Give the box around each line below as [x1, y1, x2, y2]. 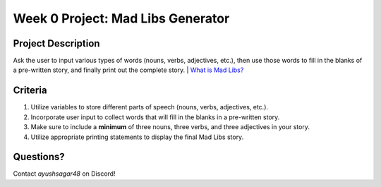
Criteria [13, 85, 47, 97]
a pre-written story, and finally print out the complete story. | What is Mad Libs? [13, 66, 244, 74]
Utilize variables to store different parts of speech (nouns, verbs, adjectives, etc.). [30, 103, 268, 111]
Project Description [13, 37, 100, 49]
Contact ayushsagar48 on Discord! [13, 169, 116, 178]
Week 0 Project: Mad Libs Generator [13, 11, 230, 26]
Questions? [13, 151, 65, 163]
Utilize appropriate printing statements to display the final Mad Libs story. [30, 133, 244, 141]
